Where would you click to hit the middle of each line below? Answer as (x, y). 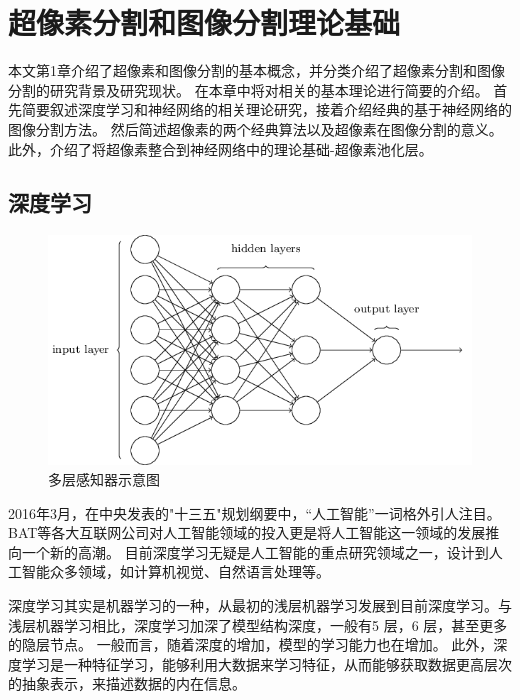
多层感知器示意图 (104, 479)
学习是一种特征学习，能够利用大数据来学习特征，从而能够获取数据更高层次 (266, 663)
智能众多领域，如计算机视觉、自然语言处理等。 (175, 571)
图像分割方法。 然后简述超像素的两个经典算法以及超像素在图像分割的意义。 (255, 128)
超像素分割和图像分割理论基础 (204, 22)
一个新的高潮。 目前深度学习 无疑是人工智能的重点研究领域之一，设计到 (255, 551)
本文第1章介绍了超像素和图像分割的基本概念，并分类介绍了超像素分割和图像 (256, 70)
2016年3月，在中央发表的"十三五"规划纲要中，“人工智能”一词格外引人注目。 (254, 512)
